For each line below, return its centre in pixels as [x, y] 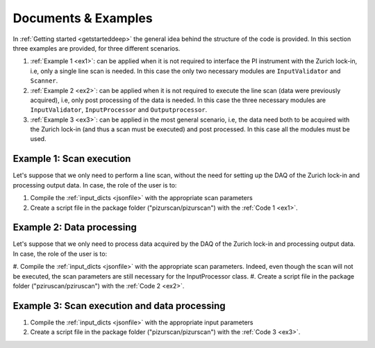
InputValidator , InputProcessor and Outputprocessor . [119, 110]
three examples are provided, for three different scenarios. [97, 48]
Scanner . [44, 81]
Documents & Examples [83, 18]
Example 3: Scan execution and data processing [119, 306]
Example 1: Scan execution [72, 159]
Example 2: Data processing [75, 227]
